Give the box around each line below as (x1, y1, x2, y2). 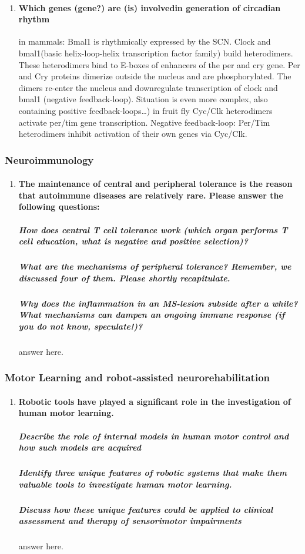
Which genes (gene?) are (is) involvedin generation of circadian (18, 1, 281, 14)
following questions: (18, 200, 100, 213)
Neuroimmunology (5, 152, 94, 167)
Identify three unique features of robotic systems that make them (18, 466, 287, 479)
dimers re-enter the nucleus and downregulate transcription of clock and (18, 81, 278, 93)
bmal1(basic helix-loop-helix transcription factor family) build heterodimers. (18, 46, 293, 59)
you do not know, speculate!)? (18, 320, 143, 332)
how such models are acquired (18, 441, 141, 454)
